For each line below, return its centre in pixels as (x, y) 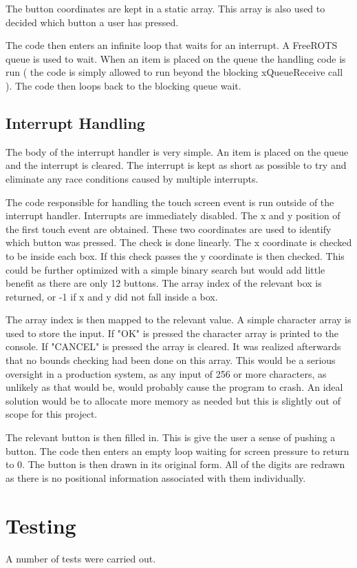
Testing (41, 525)
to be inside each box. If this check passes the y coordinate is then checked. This (175, 255)
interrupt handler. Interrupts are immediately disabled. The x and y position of (173, 215)
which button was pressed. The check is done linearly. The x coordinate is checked (179, 242)
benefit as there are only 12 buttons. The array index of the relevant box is (164, 283)
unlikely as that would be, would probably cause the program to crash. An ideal (174, 387)
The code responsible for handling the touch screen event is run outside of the (170, 202)
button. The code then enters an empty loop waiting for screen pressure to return (177, 450)
